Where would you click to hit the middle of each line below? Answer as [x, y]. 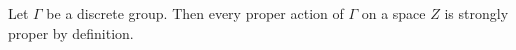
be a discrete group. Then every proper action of [195, 13]
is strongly [476, 13]
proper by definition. [71, 32]
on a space [393, 13]
